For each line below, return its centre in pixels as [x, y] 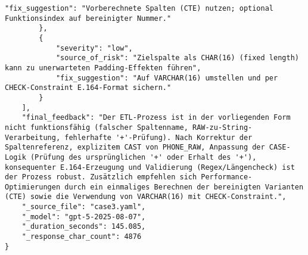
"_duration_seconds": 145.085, [84, 227]
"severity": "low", [94, 48]
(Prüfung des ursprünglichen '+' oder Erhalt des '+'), [143, 157]
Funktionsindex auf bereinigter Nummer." [88, 18]
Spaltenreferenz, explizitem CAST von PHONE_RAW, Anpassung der [135, 147]
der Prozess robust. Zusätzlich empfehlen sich [101, 177]
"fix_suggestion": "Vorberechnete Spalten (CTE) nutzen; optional [139, 8]
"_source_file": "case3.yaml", [84, 207]
